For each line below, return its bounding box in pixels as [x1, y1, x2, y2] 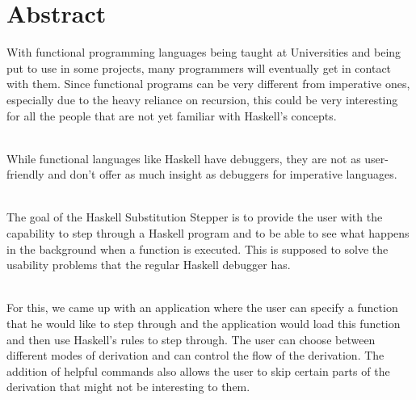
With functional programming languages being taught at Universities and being [6, 44, 401, 61]
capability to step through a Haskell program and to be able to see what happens [6, 225, 410, 242]
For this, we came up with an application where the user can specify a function [6, 299, 398, 316]
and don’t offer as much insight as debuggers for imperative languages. [48, 166, 397, 183]
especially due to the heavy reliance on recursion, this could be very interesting [6, 91, 398, 107]
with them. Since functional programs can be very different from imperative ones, [6, 75, 410, 92]
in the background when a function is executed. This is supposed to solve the [6, 240, 389, 257]
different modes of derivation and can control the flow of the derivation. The [6, 347, 384, 364]
